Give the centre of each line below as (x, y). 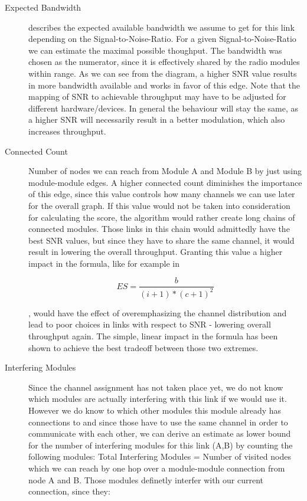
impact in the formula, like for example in (104, 263)
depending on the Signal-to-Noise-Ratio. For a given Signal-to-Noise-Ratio (162, 39)
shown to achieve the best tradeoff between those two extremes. (143, 347)
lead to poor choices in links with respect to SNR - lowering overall (150, 324)
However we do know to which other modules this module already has (155, 410)
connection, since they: (69, 491)
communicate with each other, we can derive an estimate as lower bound (160, 433)
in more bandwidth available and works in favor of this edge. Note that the (164, 85)
